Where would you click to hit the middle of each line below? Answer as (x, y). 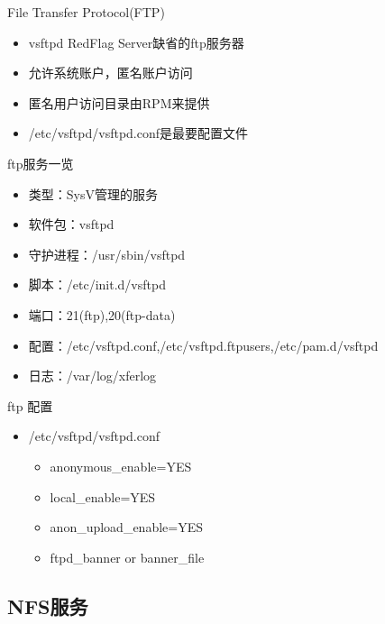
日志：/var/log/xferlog (92, 376)
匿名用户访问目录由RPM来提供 (119, 102)
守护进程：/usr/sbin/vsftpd (107, 254)
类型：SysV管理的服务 (93, 193)
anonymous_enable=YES (121, 466)
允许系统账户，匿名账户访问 (110, 73)
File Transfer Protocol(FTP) (86, 12)
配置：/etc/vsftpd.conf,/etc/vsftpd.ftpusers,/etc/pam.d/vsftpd (203, 345)
